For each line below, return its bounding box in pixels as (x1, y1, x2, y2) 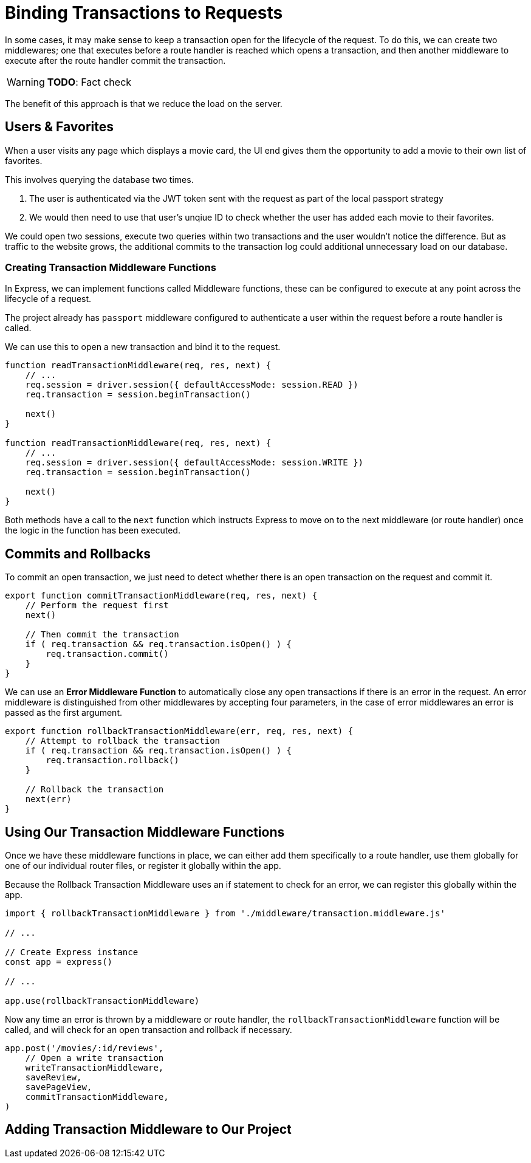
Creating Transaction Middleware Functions (5, 261, 216, 273)
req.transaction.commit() (46, 649, 169, 659)
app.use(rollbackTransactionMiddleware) (5, 996, 200, 1006)
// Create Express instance (5, 947, 139, 958)
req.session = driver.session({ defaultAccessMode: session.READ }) (25, 380, 358, 390)
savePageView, (25, 1082, 92, 1093)
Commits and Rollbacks (5, 546, 151, 561)
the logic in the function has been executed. (5, 525, 180, 536)
